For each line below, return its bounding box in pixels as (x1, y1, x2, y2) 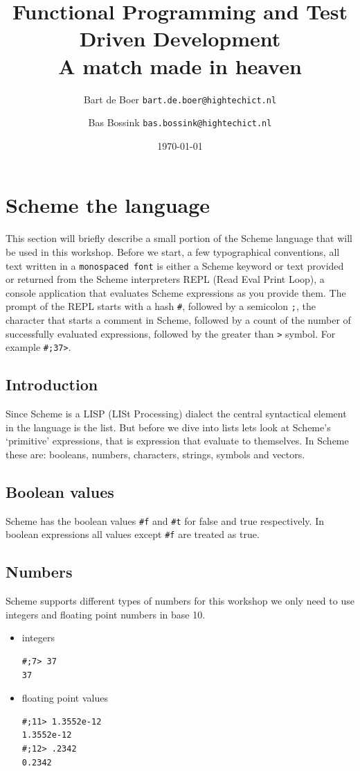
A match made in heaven (58, 51, 302, 80)
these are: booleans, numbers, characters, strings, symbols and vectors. (6, 447, 305, 461)
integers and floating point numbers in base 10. (6, 607, 206, 621)
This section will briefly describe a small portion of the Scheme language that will (6, 231, 352, 245)
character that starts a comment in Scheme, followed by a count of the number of (6, 313, 351, 327)
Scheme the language (6, 191, 210, 219)
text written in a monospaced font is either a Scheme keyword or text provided (6, 258, 344, 272)
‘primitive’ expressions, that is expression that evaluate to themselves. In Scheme (6, 433, 349, 448)
